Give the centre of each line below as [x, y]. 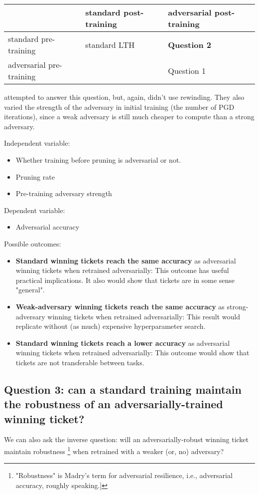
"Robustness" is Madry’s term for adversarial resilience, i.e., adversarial [124, 475]
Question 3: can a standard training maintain [123, 389]
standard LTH [110, 44]
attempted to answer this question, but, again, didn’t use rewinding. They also [124, 97]
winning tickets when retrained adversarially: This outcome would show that [132, 353]
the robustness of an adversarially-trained [114, 404]
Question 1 [187, 70]
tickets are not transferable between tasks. [80, 362]
